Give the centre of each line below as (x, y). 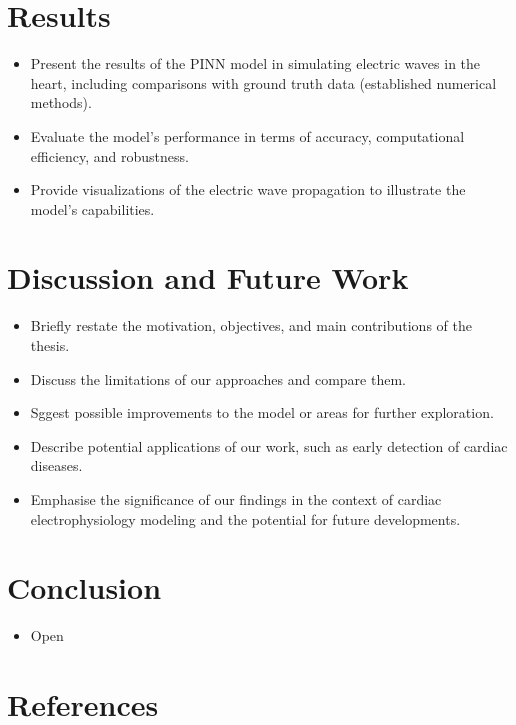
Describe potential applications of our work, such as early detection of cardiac (269, 445)
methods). (61, 102)
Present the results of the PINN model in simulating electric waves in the (255, 63)
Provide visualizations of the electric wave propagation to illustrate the (248, 189)
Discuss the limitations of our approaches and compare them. (218, 378)
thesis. (50, 345)
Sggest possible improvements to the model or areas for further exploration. (262, 412)
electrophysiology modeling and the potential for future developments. (245, 518)
